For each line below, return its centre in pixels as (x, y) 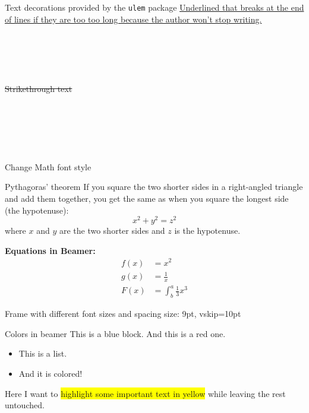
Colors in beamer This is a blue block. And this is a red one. (115, 333)
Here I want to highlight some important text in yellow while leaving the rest (145, 393)
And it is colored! (51, 374)
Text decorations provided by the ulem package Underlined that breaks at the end (154, 7)
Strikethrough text (39, 89)
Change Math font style (48, 166)
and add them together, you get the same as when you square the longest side (147, 198)
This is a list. (43, 353)
